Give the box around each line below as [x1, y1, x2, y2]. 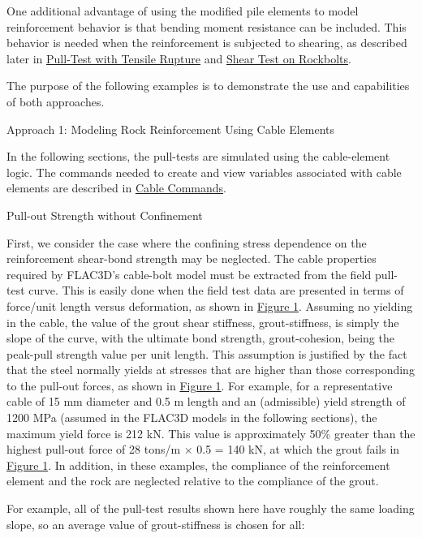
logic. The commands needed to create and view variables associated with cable [6, 163, 402, 180]
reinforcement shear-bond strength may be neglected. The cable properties [6, 250, 377, 267]
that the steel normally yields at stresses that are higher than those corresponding [6, 361, 415, 378]
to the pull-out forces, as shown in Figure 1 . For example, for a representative [6, 377, 393, 394]
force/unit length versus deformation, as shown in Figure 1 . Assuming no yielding [6, 297, 413, 314]
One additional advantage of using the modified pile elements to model [6, 2, 359, 19]
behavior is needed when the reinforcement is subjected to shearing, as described [6, 34, 407, 51]
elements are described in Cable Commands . [6, 179, 226, 196]
